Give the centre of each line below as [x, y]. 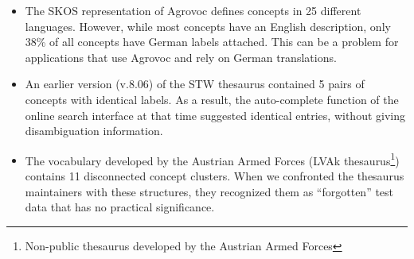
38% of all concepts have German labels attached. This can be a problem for [212, 42]
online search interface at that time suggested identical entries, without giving [215, 115]
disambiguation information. [94, 131]
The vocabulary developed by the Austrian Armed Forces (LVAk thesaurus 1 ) [212, 159]
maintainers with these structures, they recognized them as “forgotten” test [209, 191]
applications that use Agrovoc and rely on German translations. [181, 57]
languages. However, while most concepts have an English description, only [208, 26]
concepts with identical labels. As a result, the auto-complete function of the [212, 99]
